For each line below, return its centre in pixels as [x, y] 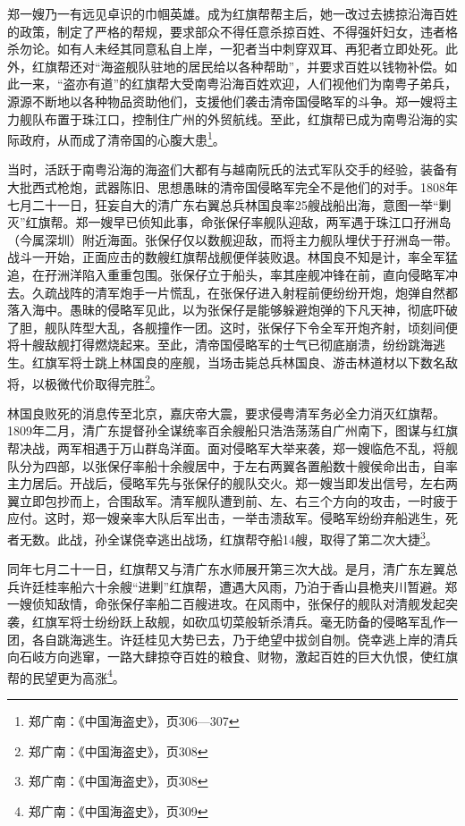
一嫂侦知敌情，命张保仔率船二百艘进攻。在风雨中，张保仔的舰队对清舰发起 [226, 604]
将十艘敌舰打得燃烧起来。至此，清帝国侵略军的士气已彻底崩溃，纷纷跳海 [220, 345]
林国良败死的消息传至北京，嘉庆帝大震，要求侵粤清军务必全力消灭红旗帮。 [226, 413]
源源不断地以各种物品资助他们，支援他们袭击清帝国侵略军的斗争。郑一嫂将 [226, 101]
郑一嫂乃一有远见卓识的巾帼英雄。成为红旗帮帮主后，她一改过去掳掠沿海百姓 [232, 13]
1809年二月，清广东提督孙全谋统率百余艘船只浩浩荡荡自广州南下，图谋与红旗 [232, 430]
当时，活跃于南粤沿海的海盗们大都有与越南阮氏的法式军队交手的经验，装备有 [232, 169]
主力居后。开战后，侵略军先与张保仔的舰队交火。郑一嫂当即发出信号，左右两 [232, 483]
